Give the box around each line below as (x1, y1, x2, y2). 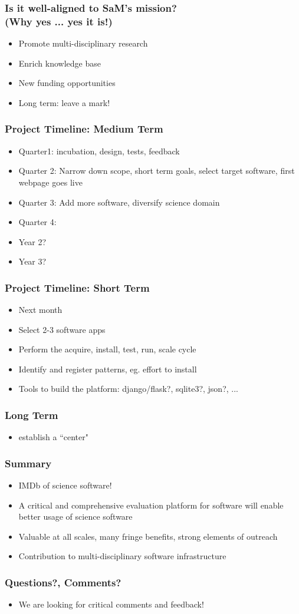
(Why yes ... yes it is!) (5, 14, 113, 28)
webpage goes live (18, 176, 83, 188)
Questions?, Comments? (5, 575, 121, 589)
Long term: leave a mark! (18, 96, 110, 108)
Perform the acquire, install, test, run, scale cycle (18, 343, 196, 355)
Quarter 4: (18, 216, 57, 228)
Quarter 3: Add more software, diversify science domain (18, 196, 220, 208)
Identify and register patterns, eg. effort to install (18, 362, 197, 375)
